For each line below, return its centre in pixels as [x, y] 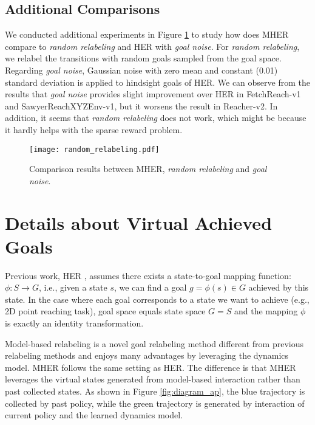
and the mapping [266, 311]
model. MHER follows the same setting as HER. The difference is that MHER [151, 367]
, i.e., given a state [73, 287]
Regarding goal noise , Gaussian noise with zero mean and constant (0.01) [141, 70]
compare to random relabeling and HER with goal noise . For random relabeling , [152, 46]
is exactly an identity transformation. [74, 323]
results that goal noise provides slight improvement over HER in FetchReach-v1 [153, 94]
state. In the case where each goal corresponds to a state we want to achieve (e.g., [157, 299]
